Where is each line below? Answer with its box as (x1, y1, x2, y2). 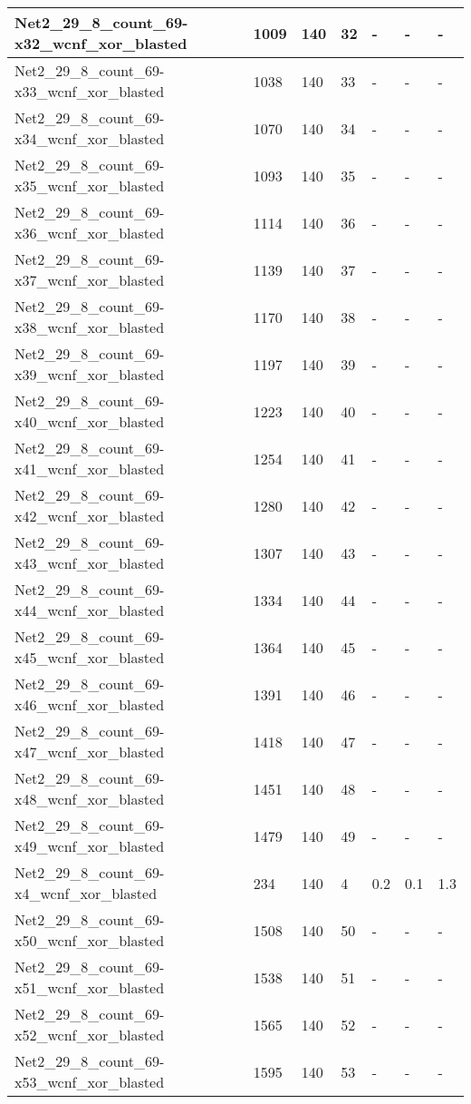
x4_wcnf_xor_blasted (14, 883, 158, 904)
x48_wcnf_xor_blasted (14, 788, 165, 809)
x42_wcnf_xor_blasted (14, 505, 165, 526)
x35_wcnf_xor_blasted (14, 175, 165, 196)
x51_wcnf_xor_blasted (14, 977, 165, 998)
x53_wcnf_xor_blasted (14, 1071, 165, 1092)
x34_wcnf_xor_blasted (14, 128, 165, 149)
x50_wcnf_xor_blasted (14, 930, 165, 951)
